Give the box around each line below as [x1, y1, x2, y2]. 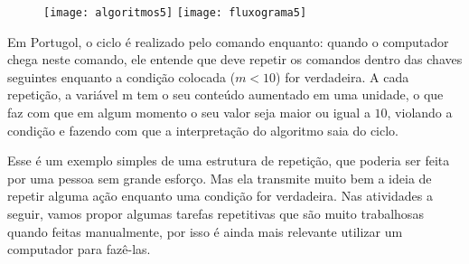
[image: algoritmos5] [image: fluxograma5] [43, 6, 307, 19]
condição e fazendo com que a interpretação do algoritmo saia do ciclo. [7, 120, 399, 139]
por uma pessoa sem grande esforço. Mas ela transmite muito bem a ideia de [7, 168, 432, 187]
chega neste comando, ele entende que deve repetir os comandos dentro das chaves [7, 50, 463, 69]
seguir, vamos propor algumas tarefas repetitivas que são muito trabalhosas [7, 204, 424, 222]
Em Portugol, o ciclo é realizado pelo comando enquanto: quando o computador [7, 32, 449, 51]
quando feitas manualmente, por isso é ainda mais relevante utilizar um [7, 222, 403, 240]
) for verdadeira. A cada [276, 67, 409, 86]
